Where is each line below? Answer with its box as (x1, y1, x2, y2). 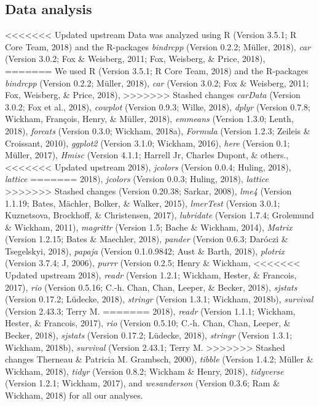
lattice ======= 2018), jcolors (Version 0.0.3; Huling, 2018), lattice (5, 172, 269, 185)
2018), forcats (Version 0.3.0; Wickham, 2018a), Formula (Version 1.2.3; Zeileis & (5, 124, 310, 137)
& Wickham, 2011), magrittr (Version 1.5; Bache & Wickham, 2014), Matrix (5, 220, 293, 233)
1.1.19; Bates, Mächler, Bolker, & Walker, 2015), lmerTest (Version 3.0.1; (5, 196, 280, 209)
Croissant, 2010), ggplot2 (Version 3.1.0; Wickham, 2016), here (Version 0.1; (5, 136, 290, 149)
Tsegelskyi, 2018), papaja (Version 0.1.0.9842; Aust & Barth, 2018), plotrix (5, 244, 285, 257)
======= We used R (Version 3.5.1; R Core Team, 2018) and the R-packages (5, 64, 309, 77)
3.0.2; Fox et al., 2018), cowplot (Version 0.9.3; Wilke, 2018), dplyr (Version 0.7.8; (5, 100, 310, 113)
